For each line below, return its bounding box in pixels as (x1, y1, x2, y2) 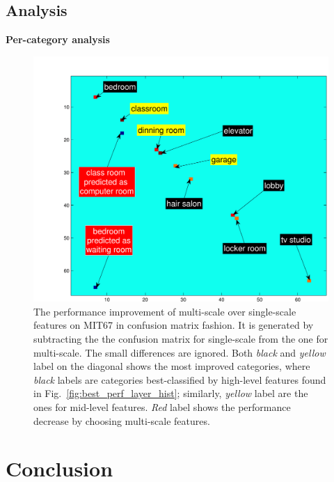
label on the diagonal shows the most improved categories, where (33, 359, 310, 373)
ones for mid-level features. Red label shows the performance (33, 399, 291, 414)
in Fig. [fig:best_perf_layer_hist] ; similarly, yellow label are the (33, 386, 308, 401)
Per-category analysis (6, 32, 110, 47)
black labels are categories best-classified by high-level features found (33, 372, 326, 387)
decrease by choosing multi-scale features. (33, 413, 210, 428)
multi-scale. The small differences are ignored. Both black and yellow (33, 345, 326, 359)
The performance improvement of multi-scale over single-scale (33, 304, 296, 318)
